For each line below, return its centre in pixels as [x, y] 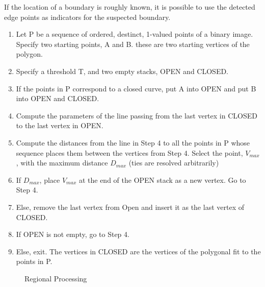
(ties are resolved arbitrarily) [174, 163]
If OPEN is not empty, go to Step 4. [73, 234]
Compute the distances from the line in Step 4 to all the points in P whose [133, 142]
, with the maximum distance [62, 163]
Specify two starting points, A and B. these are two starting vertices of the [133, 44]
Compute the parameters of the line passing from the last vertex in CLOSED [137, 115]
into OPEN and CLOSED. [58, 98]
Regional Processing [56, 278]
